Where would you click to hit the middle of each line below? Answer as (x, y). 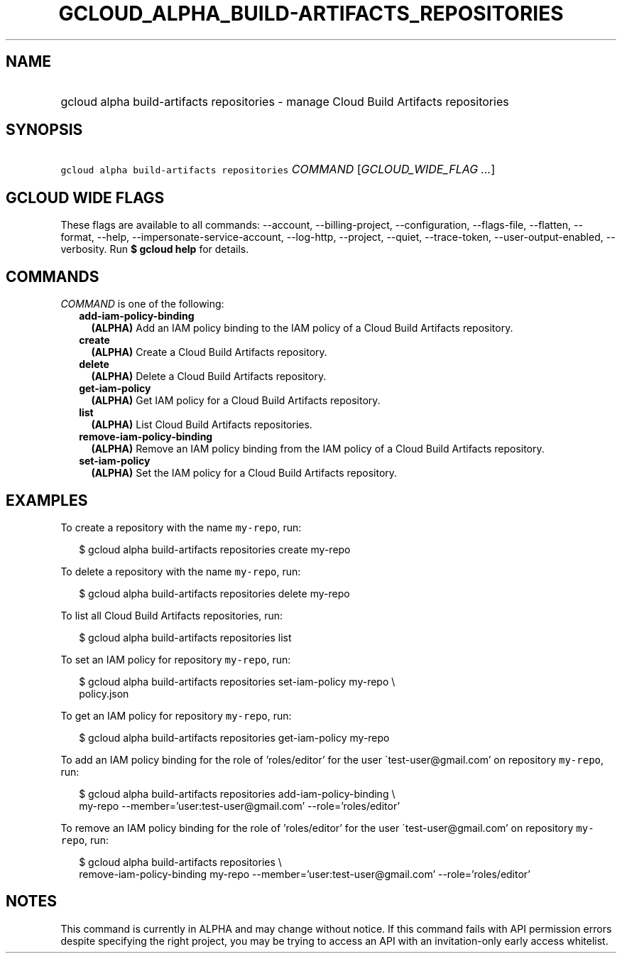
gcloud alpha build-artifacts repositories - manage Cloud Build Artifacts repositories (285, 101)
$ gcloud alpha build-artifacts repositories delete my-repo (214, 593)
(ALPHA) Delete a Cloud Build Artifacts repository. (209, 376)
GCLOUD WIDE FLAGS (85, 197)
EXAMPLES (47, 500)
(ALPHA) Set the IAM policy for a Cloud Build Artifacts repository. (244, 473)
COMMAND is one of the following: (142, 304)
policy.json (104, 693)
